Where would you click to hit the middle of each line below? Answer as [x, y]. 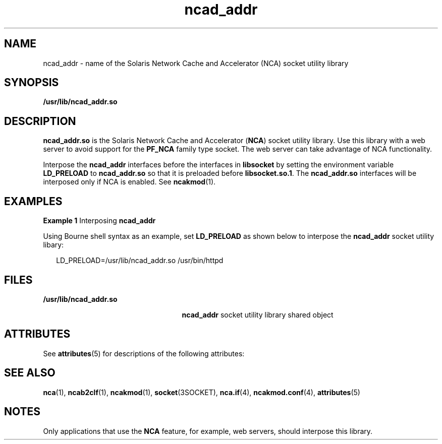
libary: [53, 245]
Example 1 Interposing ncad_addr [99, 221]
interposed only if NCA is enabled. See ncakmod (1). [129, 182]
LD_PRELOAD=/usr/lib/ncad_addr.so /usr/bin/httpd [140, 261]
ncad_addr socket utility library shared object [258, 314]
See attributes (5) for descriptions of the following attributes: [144, 353]
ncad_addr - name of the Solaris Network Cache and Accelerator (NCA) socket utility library [196, 63]
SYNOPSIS [32, 83]
